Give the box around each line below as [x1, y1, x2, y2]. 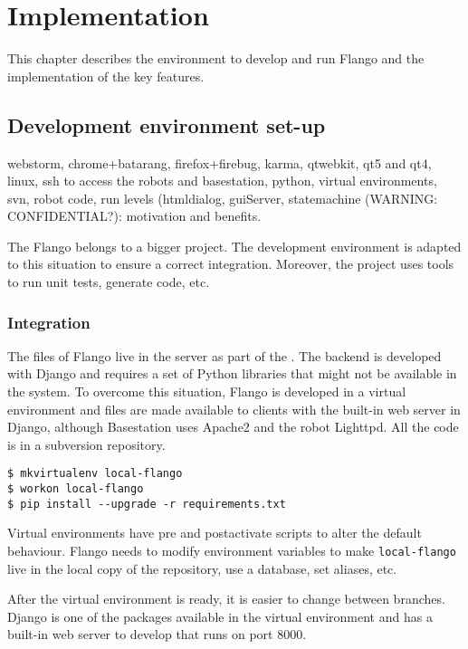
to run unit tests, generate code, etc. [7, 272, 210, 291]
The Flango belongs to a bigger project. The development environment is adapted [7, 236, 462, 255]
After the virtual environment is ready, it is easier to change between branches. [7, 589, 445, 608]
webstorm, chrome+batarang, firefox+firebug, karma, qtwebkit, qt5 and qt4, [7, 153, 432, 172]
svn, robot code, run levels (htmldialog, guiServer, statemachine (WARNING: [7, 188, 438, 207]
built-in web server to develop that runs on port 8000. [7, 625, 307, 644]
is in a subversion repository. [7, 434, 166, 453]
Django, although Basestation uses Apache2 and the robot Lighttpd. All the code [7, 417, 459, 436]
